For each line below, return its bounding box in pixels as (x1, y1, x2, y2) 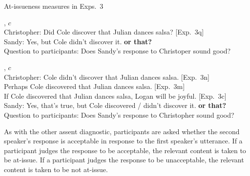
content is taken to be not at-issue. (4, 164, 108, 174)
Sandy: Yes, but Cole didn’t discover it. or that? (4, 36, 152, 46)
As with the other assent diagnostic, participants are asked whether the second (4, 126, 240, 136)
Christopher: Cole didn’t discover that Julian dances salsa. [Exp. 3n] (4, 71, 209, 82)
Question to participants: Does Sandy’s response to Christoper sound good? (4, 46, 231, 56)
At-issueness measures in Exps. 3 (4, 1, 104, 11)
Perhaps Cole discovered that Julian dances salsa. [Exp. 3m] (4, 81, 185, 91)
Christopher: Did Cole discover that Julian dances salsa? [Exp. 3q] (4, 27, 204, 37)
